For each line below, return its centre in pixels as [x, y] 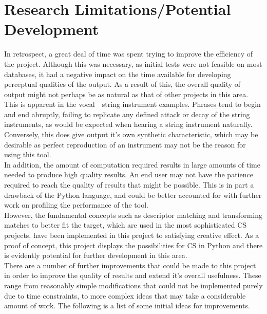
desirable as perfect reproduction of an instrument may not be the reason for [125, 144]
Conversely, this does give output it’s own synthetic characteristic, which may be [131, 134]
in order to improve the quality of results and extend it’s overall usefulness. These [133, 275]
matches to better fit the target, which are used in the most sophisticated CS [126, 225]
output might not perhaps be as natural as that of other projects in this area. [126, 94]
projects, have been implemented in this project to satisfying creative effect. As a [132, 235]
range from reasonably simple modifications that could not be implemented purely [133, 285]
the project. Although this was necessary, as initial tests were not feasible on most [133, 63]
